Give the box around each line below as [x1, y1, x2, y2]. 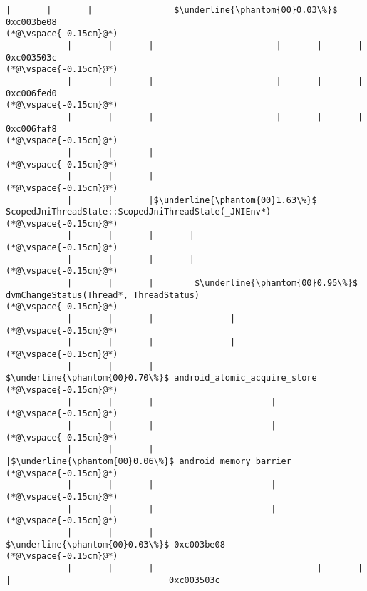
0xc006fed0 [6, 88, 57, 98]
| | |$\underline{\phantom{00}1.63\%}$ [66, 195, 317, 205]
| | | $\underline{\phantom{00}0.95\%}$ [66, 278, 358, 289]
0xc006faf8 [6, 123, 57, 134]
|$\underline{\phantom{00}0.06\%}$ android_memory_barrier [6, 456, 291, 466]
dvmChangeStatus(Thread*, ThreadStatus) [6, 289, 200, 300]
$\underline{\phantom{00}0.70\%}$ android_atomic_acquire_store [6, 373, 317, 384]
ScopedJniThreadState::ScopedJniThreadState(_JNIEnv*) [6, 207, 272, 217]
